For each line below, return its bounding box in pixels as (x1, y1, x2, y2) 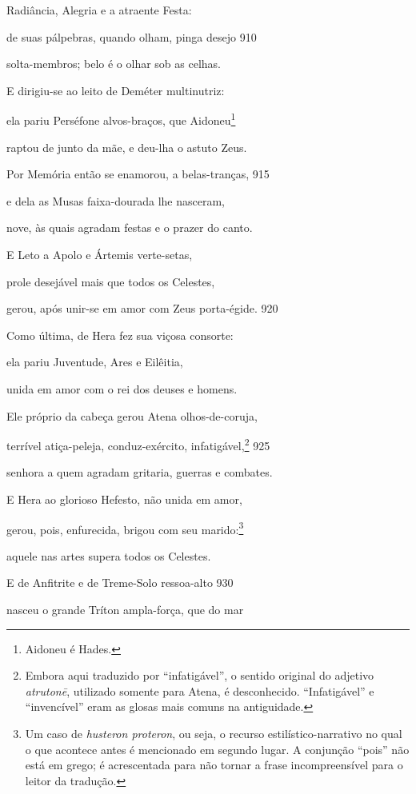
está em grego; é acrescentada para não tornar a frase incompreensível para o (25, 756, 403, 773)
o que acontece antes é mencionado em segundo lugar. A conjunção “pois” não (25, 740, 410, 757)
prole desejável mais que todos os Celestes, (6, 273, 215, 289)
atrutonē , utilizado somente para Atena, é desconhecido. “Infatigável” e (25, 682, 374, 699)
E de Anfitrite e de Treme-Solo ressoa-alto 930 (6, 574, 234, 591)
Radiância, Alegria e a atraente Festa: (6, 2, 192, 18)
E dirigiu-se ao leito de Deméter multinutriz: (6, 82, 225, 98)
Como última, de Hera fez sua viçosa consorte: (6, 326, 234, 343)
